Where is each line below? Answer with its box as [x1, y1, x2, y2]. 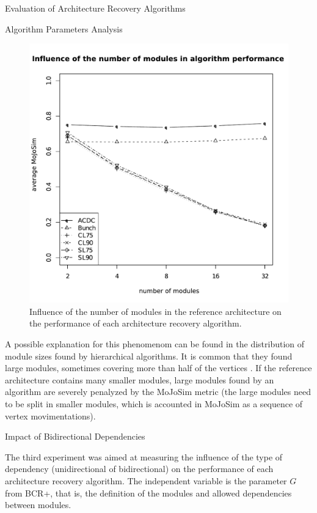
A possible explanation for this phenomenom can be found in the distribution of [5, 337, 305, 350]
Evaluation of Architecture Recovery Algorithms [5, 2, 186, 14]
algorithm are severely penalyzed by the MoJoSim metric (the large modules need [5, 385, 312, 398]
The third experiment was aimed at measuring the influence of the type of [5, 450, 283, 463]
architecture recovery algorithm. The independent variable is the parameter [5, 474, 287, 487]
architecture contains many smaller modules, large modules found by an [5, 373, 274, 386]
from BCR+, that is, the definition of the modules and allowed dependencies [5, 486, 292, 499]
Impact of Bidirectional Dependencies [5, 430, 145, 443]
